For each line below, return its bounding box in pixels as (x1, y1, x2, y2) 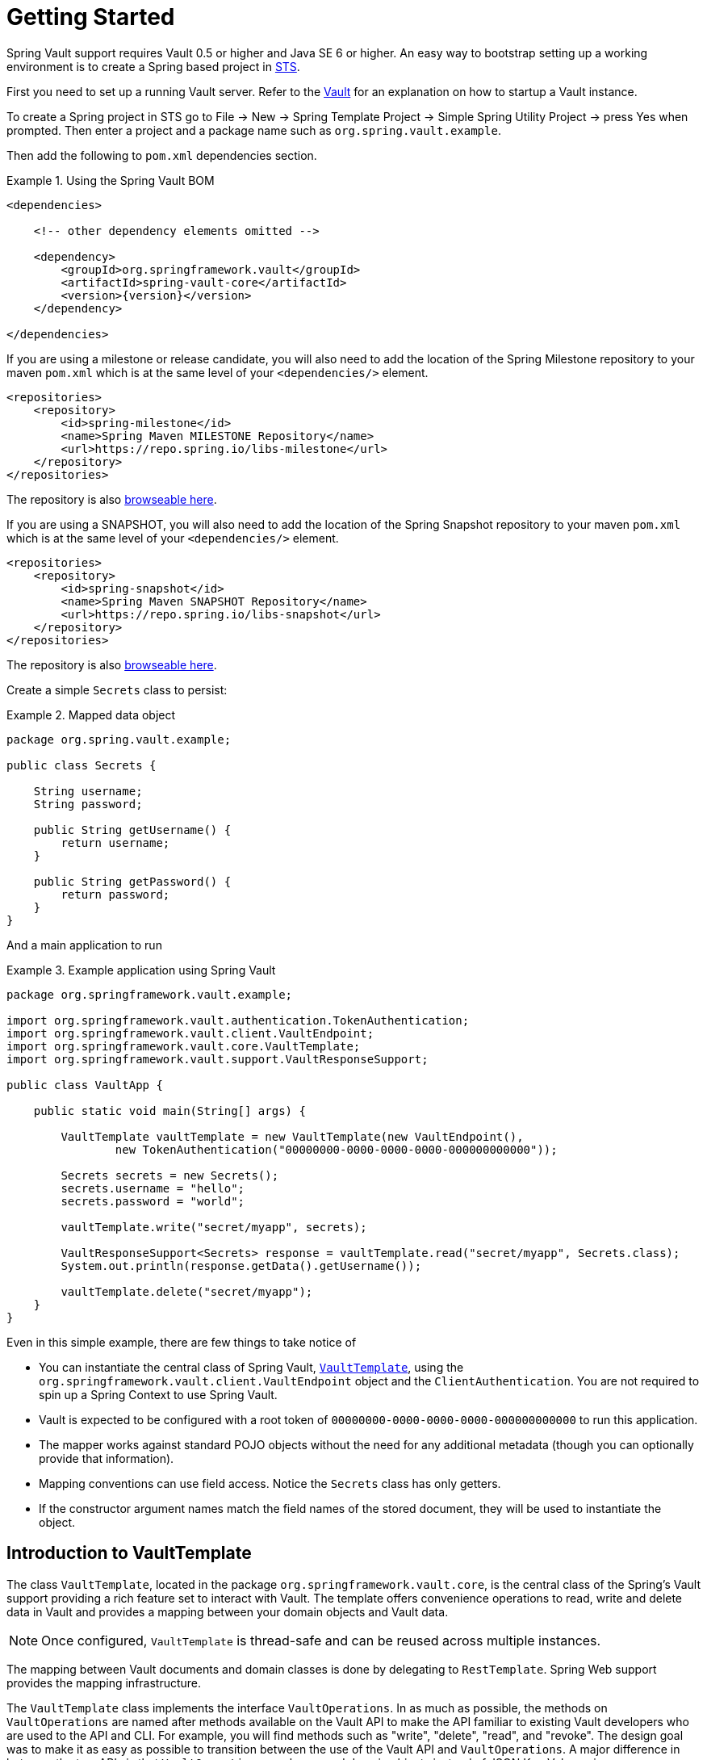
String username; (33, 784, 143, 798)
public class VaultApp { (6, 1078, 163, 1092)
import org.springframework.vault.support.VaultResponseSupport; (6, 1052, 429, 1066)
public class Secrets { (6, 758, 157, 772)
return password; (61, 887, 170, 901)
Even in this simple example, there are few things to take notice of (6, 1335, 357, 1349)
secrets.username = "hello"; (61, 1181, 245, 1195)
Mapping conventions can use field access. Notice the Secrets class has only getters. (39, 1476, 501, 1490)
